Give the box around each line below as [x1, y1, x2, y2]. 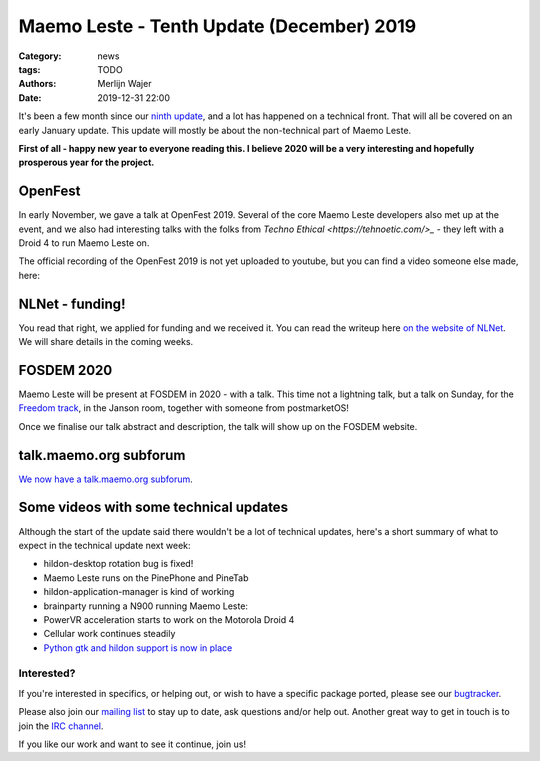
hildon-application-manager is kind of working [43, 586, 235, 598]
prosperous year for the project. [18, 156, 155, 169]
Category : [18, 50, 62, 62]
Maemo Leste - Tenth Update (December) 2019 [18, 15, 417, 37]
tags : [18, 63, 41, 75]
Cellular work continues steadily [43, 628, 176, 640]
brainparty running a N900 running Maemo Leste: [43, 600, 249, 612]
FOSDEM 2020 [18, 361, 113, 379]
